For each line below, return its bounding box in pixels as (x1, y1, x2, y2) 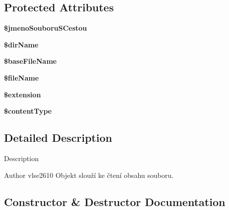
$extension (4, 89, 41, 99)
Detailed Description (4, 130, 113, 145)
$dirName (4, 39, 39, 49)
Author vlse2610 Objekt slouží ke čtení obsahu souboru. (4, 169, 173, 180)
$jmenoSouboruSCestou (4, 23, 87, 33)
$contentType (4, 106, 52, 116)
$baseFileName (4, 56, 57, 66)
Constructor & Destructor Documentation (4, 194, 226, 209)
